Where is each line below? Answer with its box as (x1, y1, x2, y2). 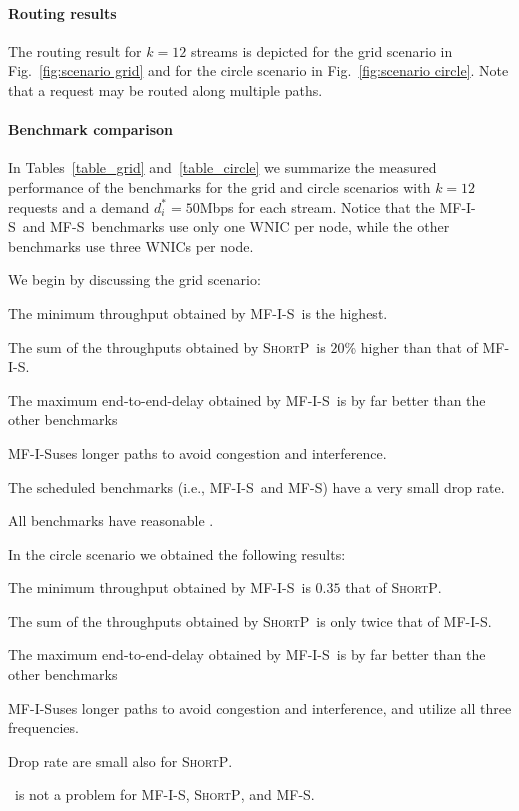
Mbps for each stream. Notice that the (199, 196, 435, 217)
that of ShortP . (345, 577, 442, 598)
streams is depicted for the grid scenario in (190, 40, 453, 61)
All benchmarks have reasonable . (8, 510, 214, 531)
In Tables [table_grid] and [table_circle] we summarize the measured (8, 157, 437, 178)
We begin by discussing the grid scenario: (8, 269, 261, 290)
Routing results (8, 2, 117, 23)
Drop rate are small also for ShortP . (8, 750, 233, 771)
